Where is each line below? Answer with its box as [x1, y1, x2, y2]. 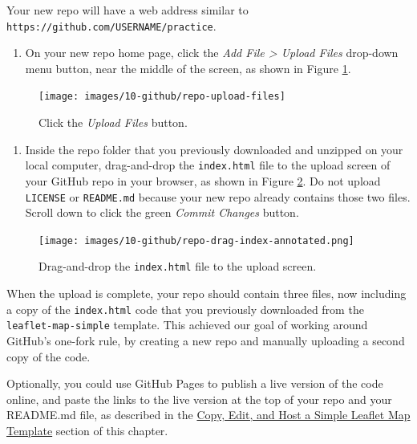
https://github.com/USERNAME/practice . [6, 17, 217, 34]
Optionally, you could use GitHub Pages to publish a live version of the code [6, 375, 383, 392]
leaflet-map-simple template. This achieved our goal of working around [6, 316, 368, 333]
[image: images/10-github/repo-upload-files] [38, 91, 285, 103]
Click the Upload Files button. [38, 114, 188, 131]
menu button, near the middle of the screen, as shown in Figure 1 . [25, 59, 351, 76]
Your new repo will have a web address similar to [6, 2, 249, 18]
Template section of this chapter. [6, 422, 168, 438]
